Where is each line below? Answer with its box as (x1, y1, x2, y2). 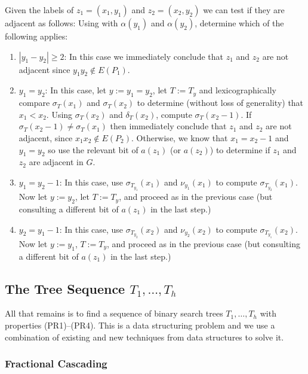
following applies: (5, 30, 68, 42)
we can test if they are (203, 4, 285, 16)
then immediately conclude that (110, 120, 227, 132)
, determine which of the (195, 17, 284, 29)
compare (19, 96, 50, 109)
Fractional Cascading (5, 356, 107, 371)
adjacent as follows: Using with (5, 17, 118, 29)
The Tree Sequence (5, 279, 125, 297)
